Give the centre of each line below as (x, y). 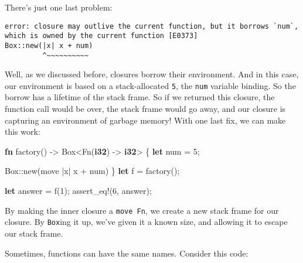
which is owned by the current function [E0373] (101, 36)
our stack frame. (34, 233)
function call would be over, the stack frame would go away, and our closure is (145, 109)
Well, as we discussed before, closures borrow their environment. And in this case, (152, 74)
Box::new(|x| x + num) (49, 45)
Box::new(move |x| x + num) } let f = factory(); (92, 171)
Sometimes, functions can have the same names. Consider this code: (127, 253)
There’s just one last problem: (59, 7)
